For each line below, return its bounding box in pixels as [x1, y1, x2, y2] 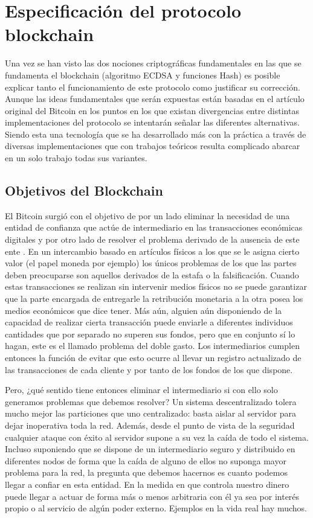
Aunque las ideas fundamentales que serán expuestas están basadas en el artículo [5, 92, 305, 105]
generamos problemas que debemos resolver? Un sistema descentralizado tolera [5, 395, 297, 408]
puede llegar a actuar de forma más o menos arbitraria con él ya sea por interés [5, 490, 300, 502]
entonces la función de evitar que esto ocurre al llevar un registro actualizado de [5, 351, 302, 363]
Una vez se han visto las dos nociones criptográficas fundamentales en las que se [5, 57, 302, 69]
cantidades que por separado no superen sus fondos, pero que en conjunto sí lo [5, 327, 295, 340]
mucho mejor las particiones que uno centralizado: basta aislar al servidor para [5, 407, 297, 420]
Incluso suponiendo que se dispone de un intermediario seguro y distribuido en [5, 443, 295, 455]
